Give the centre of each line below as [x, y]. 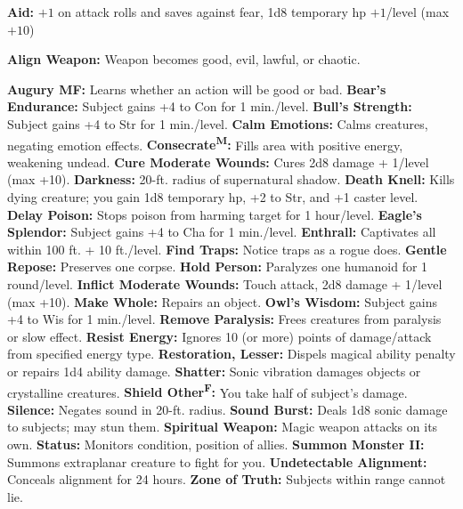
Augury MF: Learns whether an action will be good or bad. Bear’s [197, 89]
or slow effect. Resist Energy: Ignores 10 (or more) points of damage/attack [219, 336]
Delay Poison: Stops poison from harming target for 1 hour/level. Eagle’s [215, 214]
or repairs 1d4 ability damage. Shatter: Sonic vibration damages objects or [214, 371]
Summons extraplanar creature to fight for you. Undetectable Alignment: [217, 461]
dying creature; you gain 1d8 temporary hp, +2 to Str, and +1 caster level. [213, 197]
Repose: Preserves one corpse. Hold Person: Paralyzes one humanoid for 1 [218, 267]
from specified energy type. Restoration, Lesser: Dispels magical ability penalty [231, 354]
